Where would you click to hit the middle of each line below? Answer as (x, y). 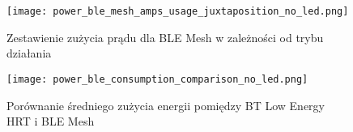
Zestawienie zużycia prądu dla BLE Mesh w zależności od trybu (165, 37)
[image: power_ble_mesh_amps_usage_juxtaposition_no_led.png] (178, 11)
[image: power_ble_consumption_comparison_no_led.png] (157, 79)
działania (29, 53)
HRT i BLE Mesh (51, 121)
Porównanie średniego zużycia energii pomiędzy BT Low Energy (166, 105)
